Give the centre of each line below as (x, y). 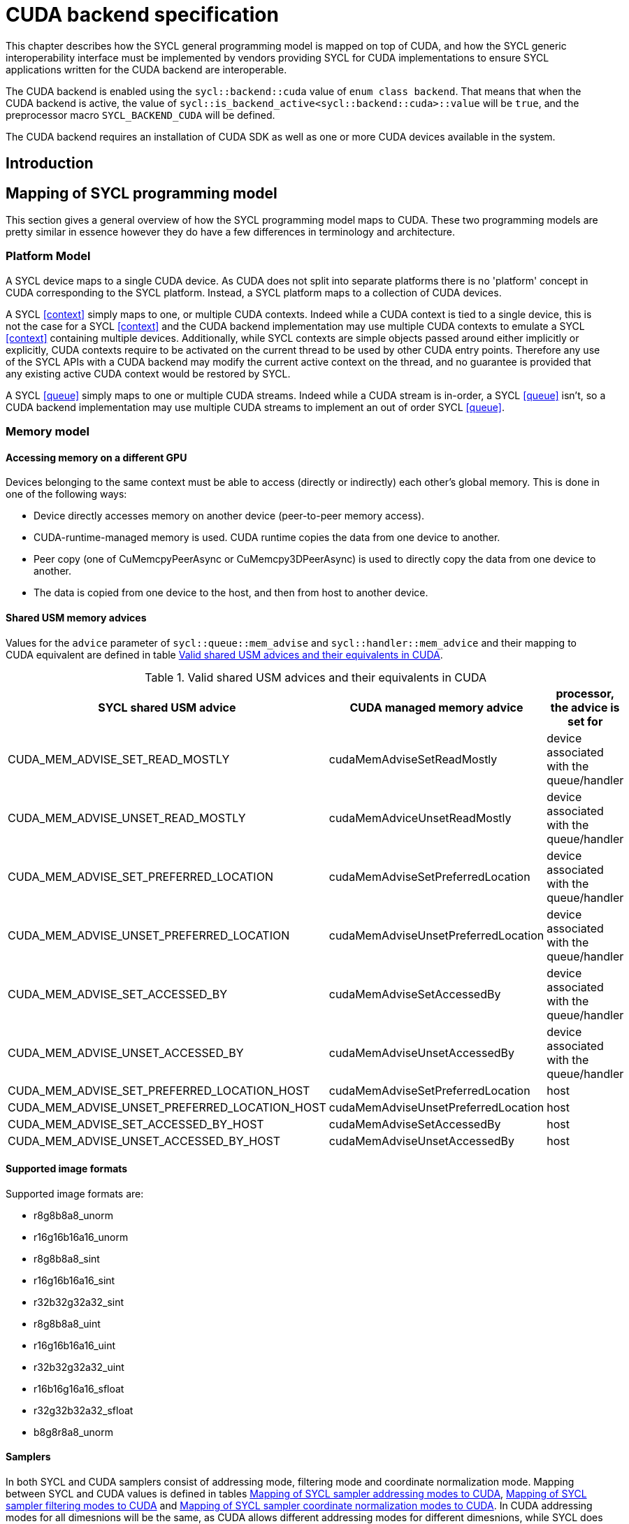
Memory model (48, 432)
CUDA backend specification (142, 15)
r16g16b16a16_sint (74, 1280)
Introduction (50, 164)
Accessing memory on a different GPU (96, 457)
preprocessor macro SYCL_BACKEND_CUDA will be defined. (140, 115)
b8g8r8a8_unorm (74, 1432)
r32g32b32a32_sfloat (84, 1410)
